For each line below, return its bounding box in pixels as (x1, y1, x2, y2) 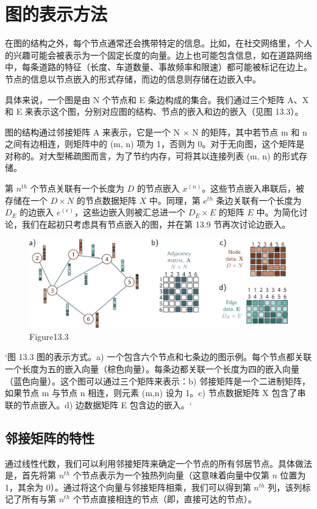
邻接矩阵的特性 (5, 428, 94, 447)
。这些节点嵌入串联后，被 (202, 182, 305, 195)
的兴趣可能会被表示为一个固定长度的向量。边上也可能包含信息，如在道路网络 (5, 48, 312, 61)
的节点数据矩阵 (76, 193, 137, 206)
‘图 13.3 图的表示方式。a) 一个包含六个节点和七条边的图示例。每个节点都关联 (5, 350, 312, 363)
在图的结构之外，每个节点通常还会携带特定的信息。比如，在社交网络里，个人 (5, 37, 312, 49)
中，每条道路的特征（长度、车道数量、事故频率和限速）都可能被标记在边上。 (5, 60, 312, 73)
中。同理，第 (149, 193, 201, 206)
